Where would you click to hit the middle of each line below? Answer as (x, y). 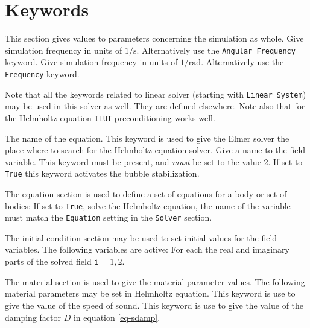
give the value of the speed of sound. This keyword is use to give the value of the (154, 305)
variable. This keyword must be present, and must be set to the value (133, 161)
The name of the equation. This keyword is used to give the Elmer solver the (147, 138)
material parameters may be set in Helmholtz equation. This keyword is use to (150, 293)
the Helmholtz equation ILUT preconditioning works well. (110, 117)
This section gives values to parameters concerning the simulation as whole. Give (154, 38)
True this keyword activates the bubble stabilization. (102, 173)
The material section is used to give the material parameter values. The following (155, 281)
